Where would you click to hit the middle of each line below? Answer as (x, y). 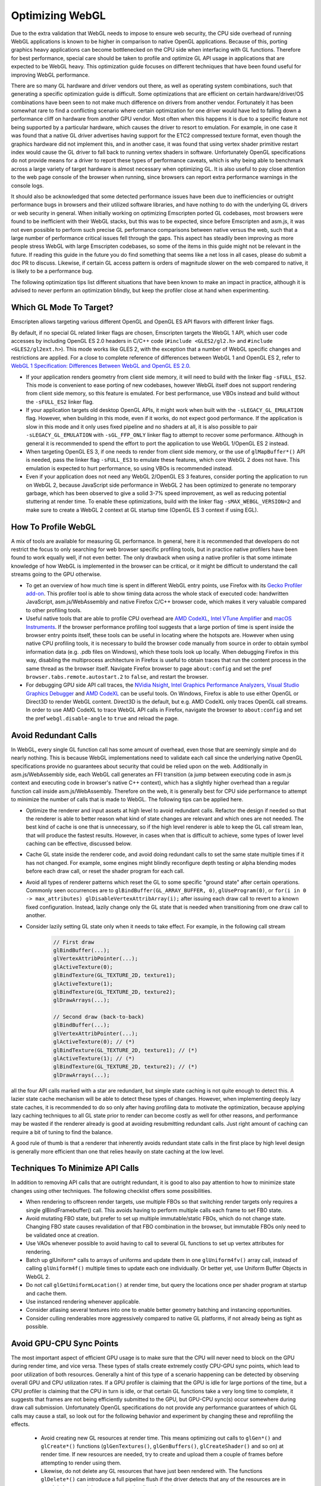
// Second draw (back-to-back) (99, 1017)
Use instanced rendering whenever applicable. (83, 1301)
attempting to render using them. (81, 1463)
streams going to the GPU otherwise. (56, 574)
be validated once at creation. (62, 1235)
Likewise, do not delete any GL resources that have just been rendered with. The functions (152, 1471)
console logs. (27, 185)
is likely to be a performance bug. (52, 271)
